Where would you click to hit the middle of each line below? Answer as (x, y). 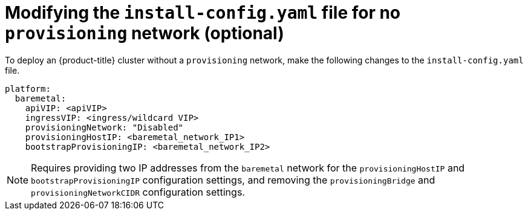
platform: (28, 88)
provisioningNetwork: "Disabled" (104, 127)
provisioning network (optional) (145, 33)
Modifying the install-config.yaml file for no (203, 13)
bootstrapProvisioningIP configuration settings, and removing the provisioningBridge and (233, 180)
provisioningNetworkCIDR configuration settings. (138, 192)
